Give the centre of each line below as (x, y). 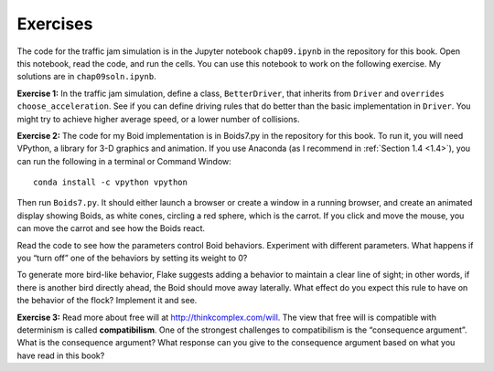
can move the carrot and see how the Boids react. (111, 228)
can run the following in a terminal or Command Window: (124, 161)
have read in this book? (61, 355)
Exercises (55, 24)
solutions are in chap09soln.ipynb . (86, 77)
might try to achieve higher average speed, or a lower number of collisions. (158, 119)
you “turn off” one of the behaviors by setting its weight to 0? (132, 258)
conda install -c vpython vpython (110, 182)
